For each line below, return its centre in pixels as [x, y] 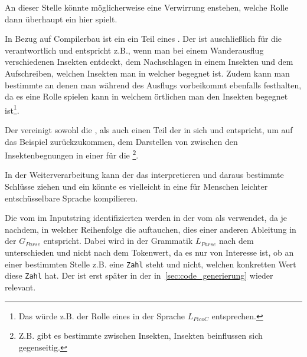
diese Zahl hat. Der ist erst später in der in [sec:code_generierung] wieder [139, 275]
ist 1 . [12, 109]
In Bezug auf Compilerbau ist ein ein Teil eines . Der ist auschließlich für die [143, 39]
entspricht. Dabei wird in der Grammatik [118, 241]
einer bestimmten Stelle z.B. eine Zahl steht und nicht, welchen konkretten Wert [151, 264]
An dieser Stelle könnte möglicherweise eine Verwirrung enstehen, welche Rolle [147, 7]
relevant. [20, 287]
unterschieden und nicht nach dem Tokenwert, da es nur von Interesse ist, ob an [149, 252]
